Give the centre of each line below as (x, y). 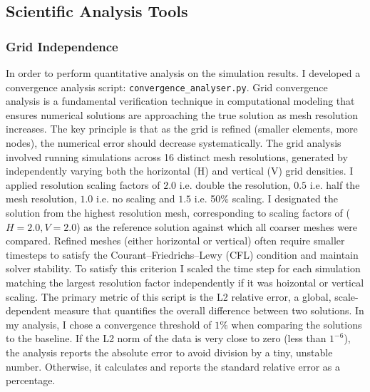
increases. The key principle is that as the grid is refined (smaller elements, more (182, 129)
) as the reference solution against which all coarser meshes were (217, 226)
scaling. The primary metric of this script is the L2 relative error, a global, (169, 296)
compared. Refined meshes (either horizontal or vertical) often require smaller (175, 241)
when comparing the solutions (297, 324)
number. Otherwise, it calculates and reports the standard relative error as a (173, 366)
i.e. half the (335, 184)
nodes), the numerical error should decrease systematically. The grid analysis (174, 143)
